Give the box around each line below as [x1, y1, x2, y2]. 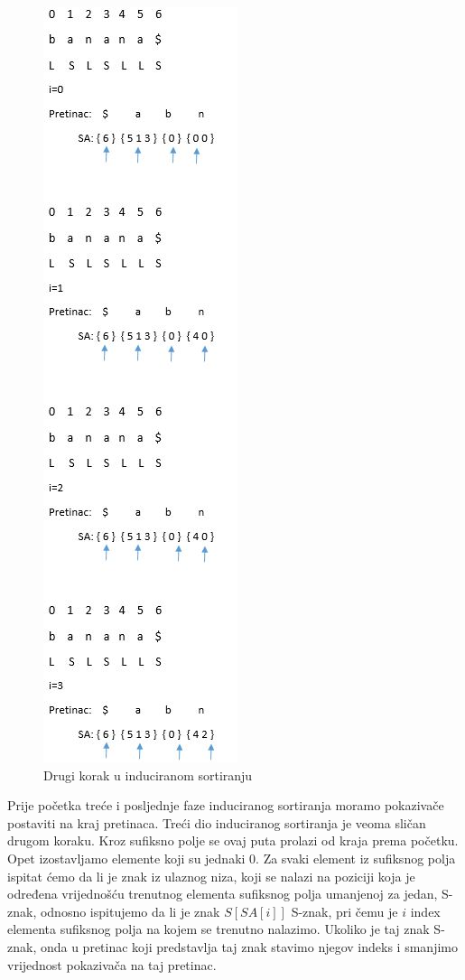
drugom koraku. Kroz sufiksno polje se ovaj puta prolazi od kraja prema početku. [7, 831, 459, 850]
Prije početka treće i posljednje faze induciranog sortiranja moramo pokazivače [7, 796, 444, 815]
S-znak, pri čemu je [291, 901, 398, 920]
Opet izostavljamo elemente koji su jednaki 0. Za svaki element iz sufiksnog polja [7, 848, 456, 867]
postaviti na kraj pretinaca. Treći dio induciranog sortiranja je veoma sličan [7, 813, 426, 832]
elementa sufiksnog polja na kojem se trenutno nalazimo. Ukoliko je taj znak [7, 919, 430, 938]
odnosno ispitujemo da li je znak [40, 901, 220, 920]
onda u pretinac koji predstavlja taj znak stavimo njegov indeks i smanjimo [40, 937, 458, 956]
